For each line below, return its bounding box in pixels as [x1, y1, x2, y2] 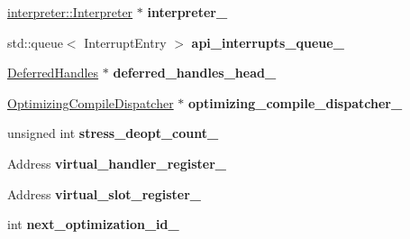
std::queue [7, 32, 63, 51]
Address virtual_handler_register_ [7, 153, 226, 172]
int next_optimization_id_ [7, 215, 179, 234]
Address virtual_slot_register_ [7, 184, 201, 203]
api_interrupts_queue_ [191, 32, 344, 51]
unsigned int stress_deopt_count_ [7, 124, 219, 142]
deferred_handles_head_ [113, 63, 277, 82]
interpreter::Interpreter [7, 3, 133, 21]
